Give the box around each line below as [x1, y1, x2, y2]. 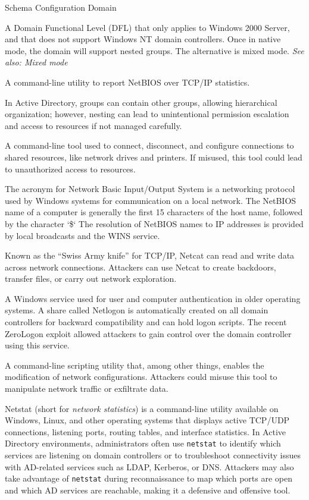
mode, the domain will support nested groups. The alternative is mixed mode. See [5, 44, 304, 56]
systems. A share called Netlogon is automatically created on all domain [5, 304, 269, 316]
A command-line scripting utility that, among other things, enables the [5, 359, 264, 371]
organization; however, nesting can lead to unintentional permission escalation [5, 108, 289, 120]
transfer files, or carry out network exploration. [5, 272, 177, 285]
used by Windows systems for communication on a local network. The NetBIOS [5, 194, 296, 206]
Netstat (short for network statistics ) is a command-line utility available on [5, 402, 279, 414]
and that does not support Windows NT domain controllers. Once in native [5, 33, 281, 45]
